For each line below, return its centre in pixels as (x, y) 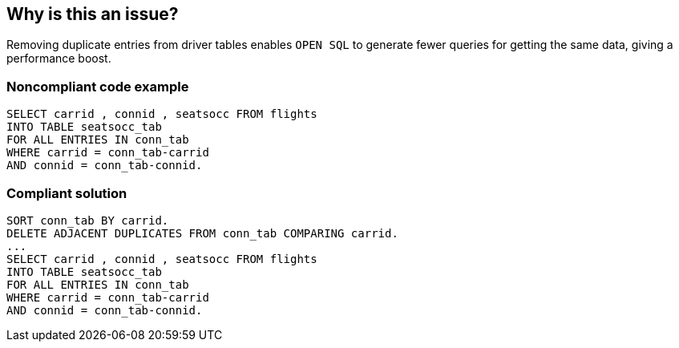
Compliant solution (67, 193)
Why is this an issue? (93, 14)
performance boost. (59, 59)
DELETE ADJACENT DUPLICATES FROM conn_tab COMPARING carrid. (202, 233)
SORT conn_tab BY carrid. (88, 220)
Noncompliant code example (98, 86)
